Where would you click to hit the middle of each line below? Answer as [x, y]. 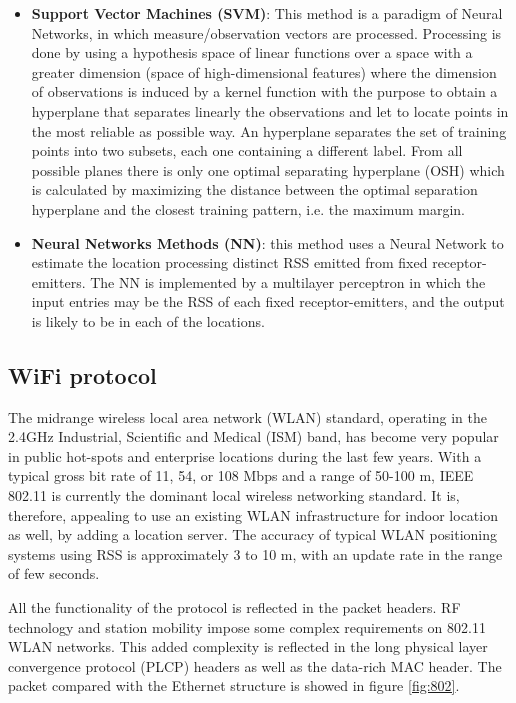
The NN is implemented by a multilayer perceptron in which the [288, 281]
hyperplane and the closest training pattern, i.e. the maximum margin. [248, 208]
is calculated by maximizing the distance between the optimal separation [254, 189]
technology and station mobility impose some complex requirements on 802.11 [247, 626]
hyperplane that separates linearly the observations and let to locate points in [270, 110]
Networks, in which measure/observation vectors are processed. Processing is [266, 32]
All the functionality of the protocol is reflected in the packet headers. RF [234, 607]
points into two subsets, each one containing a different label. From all [247, 150]
